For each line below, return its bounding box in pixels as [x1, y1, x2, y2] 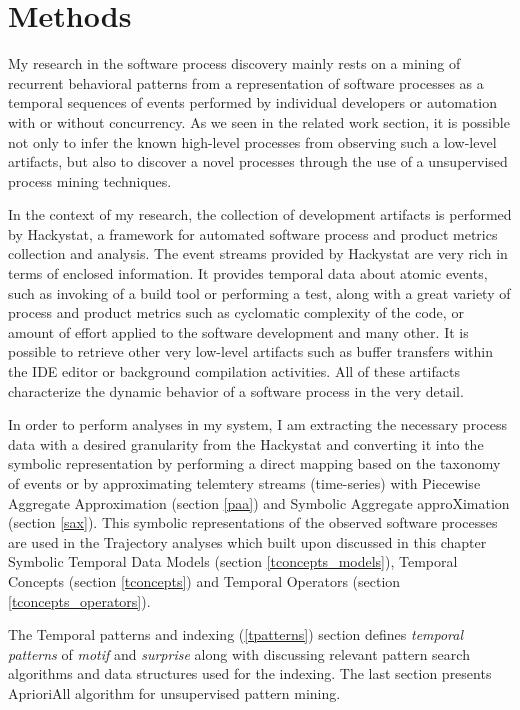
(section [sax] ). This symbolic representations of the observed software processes [8, 512, 498, 533]
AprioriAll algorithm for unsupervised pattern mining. [8, 682, 341, 703]
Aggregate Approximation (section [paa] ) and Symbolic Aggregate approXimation [8, 492, 510, 513]
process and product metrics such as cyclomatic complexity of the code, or [8, 302, 464, 323]
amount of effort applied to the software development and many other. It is [8, 321, 469, 342]
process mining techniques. [8, 170, 172, 191]
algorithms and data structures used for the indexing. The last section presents [8, 663, 492, 684]
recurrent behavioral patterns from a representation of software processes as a [8, 72, 484, 93]
